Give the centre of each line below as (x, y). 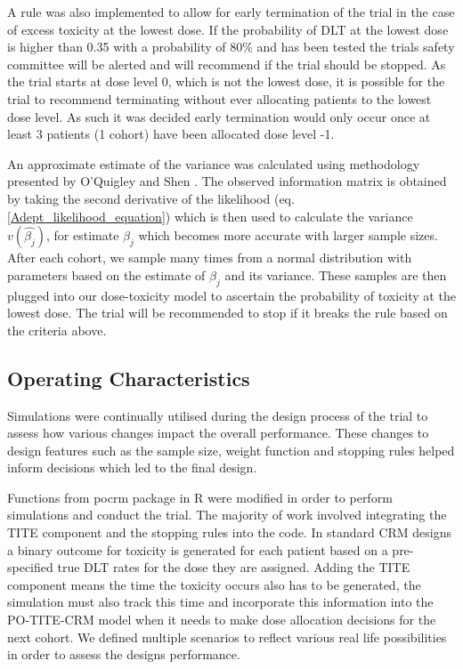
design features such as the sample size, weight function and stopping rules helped (231, 450)
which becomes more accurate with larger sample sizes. (288, 235)
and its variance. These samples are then (336, 274)
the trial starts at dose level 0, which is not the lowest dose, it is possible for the (226, 81)
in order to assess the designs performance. (124, 654)
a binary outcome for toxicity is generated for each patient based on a (198, 549)
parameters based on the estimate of (106, 274)
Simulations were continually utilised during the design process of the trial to (218, 415)
